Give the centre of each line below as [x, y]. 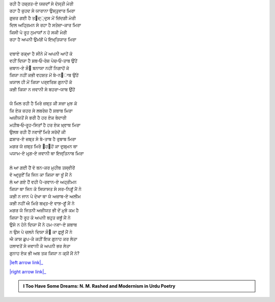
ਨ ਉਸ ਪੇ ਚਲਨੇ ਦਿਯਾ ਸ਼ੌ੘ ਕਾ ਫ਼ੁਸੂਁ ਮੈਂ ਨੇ [41, 232]
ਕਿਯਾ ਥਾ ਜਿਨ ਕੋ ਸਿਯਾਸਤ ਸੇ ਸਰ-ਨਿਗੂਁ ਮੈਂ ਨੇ [45, 189]
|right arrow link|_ [28, 272]
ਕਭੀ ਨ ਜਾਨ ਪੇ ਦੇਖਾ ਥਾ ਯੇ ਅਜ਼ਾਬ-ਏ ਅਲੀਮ [45, 196]
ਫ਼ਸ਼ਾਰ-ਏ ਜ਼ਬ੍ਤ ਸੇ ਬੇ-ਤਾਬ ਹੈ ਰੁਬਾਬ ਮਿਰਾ [43, 139]
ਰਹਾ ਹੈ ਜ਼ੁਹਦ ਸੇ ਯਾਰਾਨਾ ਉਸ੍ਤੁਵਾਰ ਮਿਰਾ [42, 11]
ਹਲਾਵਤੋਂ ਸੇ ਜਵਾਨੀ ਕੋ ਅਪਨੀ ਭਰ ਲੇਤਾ [40, 246]
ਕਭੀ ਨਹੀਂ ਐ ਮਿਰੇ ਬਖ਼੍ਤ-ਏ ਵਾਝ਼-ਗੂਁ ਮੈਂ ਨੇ [42, 203]
